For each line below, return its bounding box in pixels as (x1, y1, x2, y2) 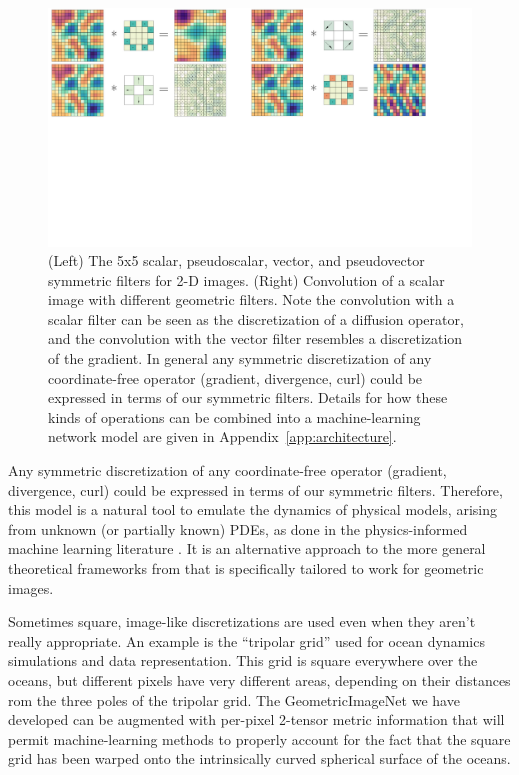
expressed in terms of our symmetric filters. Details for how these (48, 387, 448, 408)
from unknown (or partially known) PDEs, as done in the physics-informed (8, 518, 468, 539)
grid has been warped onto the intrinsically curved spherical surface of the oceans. (8, 748, 511, 769)
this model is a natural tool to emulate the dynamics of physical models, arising (8, 499, 497, 520)
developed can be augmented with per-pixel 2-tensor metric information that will (8, 709, 505, 730)
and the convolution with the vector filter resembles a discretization (48, 328, 463, 349)
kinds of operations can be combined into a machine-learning (48, 406, 421, 427)
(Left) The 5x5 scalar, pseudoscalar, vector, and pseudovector (48, 250, 425, 271)
